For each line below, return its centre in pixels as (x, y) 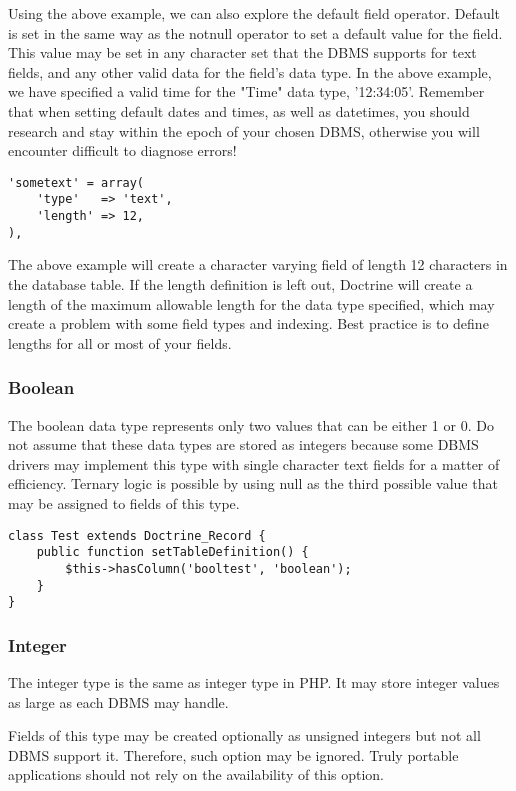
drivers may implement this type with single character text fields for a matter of (254, 463)
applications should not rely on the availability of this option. (196, 774)
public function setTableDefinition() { (172, 552)
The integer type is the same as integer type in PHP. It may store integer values (254, 682)
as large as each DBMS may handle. (118, 701)
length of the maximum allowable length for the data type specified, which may (251, 303)
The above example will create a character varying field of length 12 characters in (258, 264)
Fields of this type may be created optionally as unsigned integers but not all (244, 735)
